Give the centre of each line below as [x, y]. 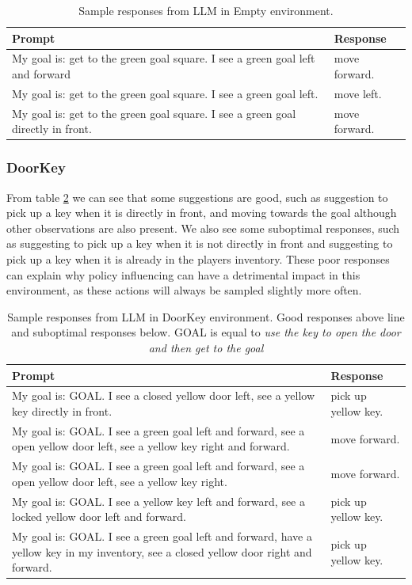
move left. [358, 93]
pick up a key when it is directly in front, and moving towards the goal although [202, 213]
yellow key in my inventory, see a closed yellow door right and [162, 551]
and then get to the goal [206, 347]
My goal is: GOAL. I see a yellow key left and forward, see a [158, 501]
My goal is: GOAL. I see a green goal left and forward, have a [162, 536]
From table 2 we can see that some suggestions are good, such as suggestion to [197, 197]
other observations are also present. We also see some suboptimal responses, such [203, 228]
